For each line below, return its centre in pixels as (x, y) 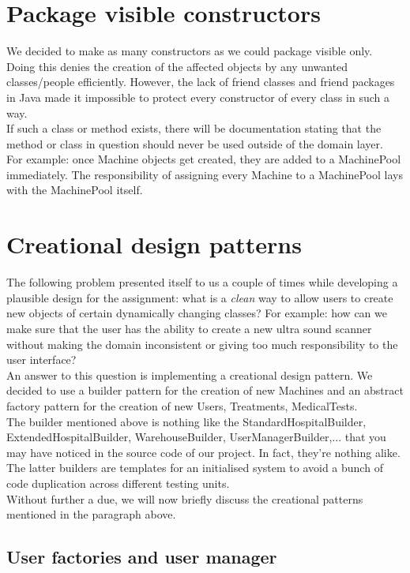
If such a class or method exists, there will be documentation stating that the (194, 128)
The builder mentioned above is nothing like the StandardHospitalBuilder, (186, 421)
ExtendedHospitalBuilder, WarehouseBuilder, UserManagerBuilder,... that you (196, 437)
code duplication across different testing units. (118, 483)
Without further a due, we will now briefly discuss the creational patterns (185, 498)
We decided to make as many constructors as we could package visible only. (190, 51)
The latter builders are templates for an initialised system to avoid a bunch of (195, 468)
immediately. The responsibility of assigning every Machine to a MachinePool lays (205, 174)
